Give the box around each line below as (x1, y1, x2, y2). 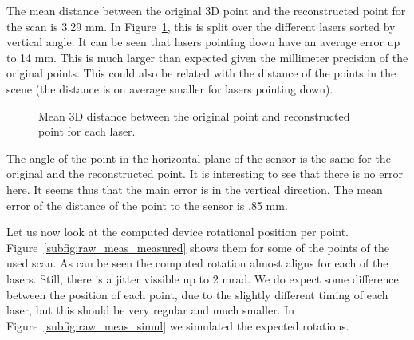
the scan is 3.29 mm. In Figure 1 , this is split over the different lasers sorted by (6, 18, 396, 34)
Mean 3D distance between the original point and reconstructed (38, 107, 350, 124)
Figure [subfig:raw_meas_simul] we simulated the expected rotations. (6, 317, 349, 334)
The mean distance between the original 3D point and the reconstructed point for (6, 2, 406, 18)
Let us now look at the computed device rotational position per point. (6, 223, 349, 240)
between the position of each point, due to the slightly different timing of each (6, 286, 388, 302)
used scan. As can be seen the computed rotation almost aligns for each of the (6, 255, 388, 271)
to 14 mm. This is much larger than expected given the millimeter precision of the (6, 49, 408, 65)
